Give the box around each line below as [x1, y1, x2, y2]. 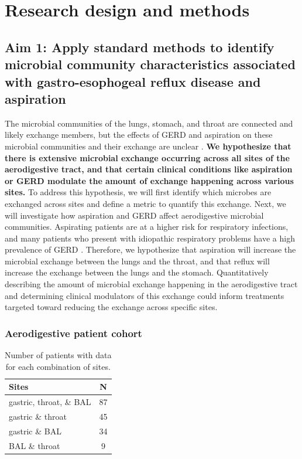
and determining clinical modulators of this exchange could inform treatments [5, 289, 284, 301]
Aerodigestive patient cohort [5, 325, 142, 340]
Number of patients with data [5, 349, 112, 361]
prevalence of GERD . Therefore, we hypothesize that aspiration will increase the [5, 243, 296, 256]
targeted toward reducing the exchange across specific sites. [5, 301, 218, 313]
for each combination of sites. [5, 360, 111, 372]
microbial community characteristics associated [5, 55, 296, 73]
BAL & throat [9, 439, 60, 451]
